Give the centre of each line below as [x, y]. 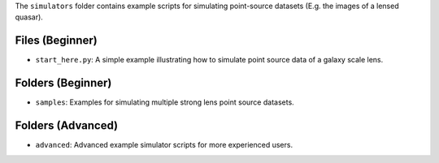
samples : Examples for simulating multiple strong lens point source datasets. [165, 102]
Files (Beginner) [56, 41]
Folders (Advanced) [66, 126]
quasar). [29, 17]
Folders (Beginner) [63, 83]
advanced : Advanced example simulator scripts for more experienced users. [164, 145]
